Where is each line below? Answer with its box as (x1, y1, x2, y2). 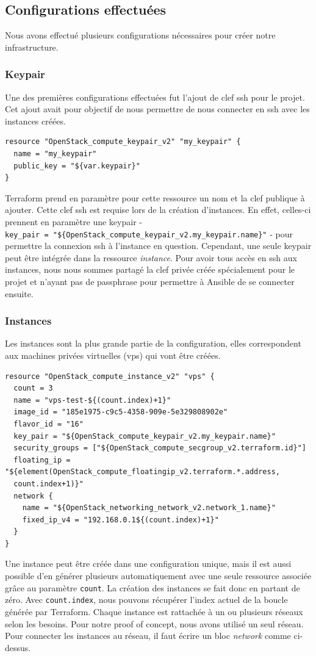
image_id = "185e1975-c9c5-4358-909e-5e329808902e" (13, 408, 228, 417)
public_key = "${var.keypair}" (13, 161, 140, 170)
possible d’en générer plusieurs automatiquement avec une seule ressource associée (5, 569, 312, 582)
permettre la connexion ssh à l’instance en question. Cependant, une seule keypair (5, 239, 312, 252)
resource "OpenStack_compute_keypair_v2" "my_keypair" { (5, 137, 241, 146)
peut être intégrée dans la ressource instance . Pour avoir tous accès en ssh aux (5, 251, 297, 264)
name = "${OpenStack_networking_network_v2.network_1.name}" (22, 503, 276, 513)
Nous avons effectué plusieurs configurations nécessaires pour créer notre (5, 29, 276, 41)
